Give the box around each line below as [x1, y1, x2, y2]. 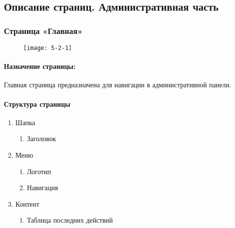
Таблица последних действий [27, 215, 113, 225]
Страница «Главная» [4, 24, 83, 36]
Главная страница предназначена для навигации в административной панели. [4, 80, 232, 90]
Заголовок [27, 133, 56, 144]
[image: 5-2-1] [23, 45, 72, 51]
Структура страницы [4, 98, 70, 109]
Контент [15, 198, 39, 209]
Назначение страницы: [4, 61, 76, 71]
